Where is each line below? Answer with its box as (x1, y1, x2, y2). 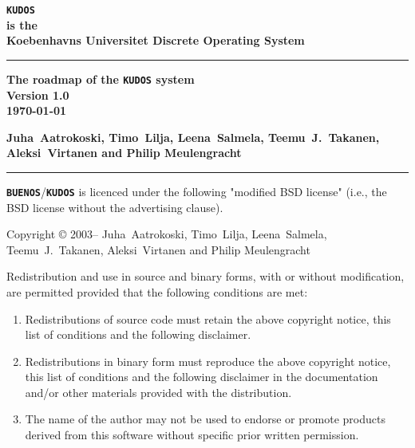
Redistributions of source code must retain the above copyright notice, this (25, 310, 391, 327)
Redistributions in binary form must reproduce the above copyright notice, (25, 352, 391, 369)
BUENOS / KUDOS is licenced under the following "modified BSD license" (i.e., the (6, 183, 387, 199)
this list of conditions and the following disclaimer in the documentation (25, 368, 378, 385)
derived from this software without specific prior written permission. (25, 426, 359, 443)
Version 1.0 (6, 86, 69, 103)
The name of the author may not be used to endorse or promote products (25, 411, 385, 427)
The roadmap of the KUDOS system (6, 70, 195, 87)
